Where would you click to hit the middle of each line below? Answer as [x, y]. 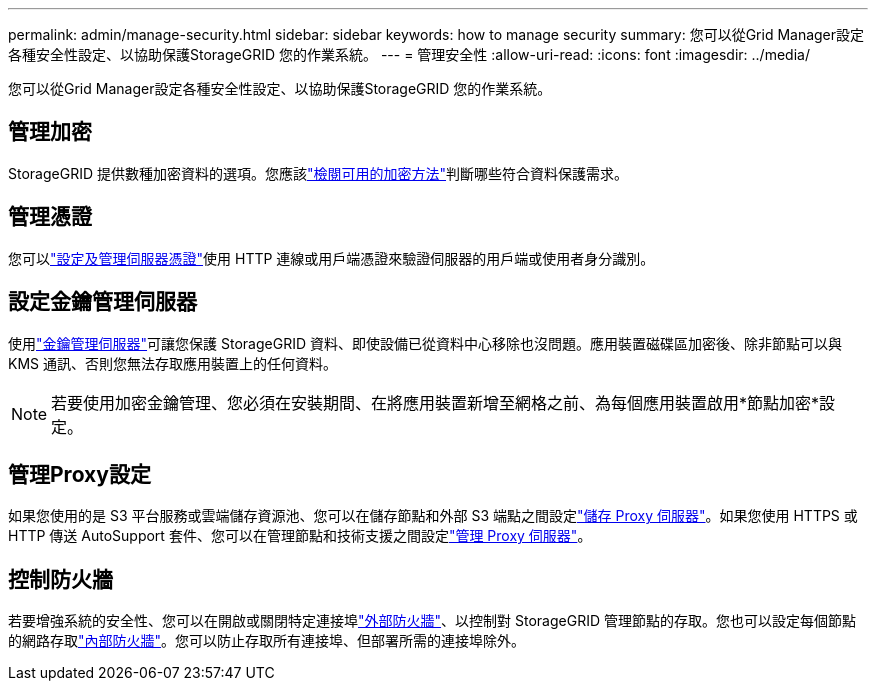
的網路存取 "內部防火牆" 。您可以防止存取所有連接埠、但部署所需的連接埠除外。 [267, 641]
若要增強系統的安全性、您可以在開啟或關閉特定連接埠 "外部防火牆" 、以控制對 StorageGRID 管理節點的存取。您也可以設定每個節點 [432, 621]
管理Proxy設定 [79, 474]
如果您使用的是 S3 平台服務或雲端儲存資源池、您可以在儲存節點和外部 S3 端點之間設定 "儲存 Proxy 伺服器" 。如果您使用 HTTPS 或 [433, 516]
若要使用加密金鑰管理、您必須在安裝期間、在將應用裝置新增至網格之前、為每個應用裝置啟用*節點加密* [435, 402]
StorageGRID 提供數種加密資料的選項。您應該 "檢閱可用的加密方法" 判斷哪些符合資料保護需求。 [318, 173]
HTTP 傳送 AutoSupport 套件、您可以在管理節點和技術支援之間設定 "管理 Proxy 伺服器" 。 [300, 536]
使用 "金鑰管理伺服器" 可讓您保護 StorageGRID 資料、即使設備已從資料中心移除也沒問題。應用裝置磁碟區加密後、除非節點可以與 [425, 343]
